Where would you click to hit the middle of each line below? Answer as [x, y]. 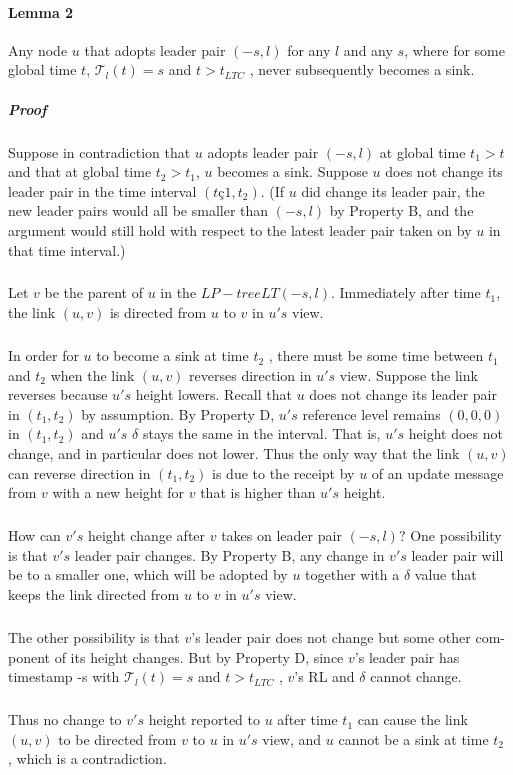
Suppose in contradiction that [99, 151]
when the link [92, 374]
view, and [292, 738]
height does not [455, 433]
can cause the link [412, 719]
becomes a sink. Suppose [292, 171]
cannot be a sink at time [413, 738]
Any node [38, 49]
